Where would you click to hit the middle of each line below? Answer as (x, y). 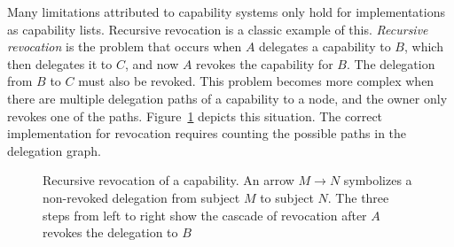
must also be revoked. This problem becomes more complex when (256, 81)
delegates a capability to (325, 46)
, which (423, 46)
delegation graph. (54, 150)
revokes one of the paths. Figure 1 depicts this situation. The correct (195, 116)
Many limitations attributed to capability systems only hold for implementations (227, 12)
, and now (152, 63)
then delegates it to (60, 63)
